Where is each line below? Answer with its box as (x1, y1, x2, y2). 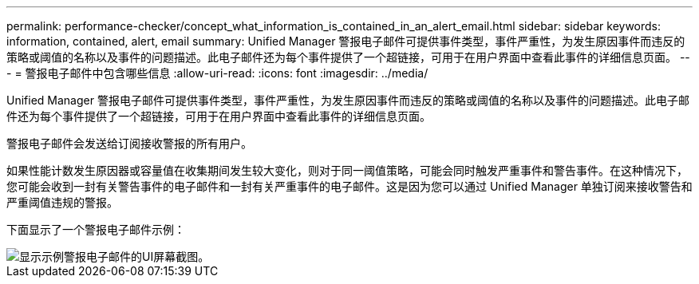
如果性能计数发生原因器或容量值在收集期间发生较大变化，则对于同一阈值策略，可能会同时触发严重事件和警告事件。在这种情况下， (6, 164, 688, 177)
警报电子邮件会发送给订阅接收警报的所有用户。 (6, 136, 252, 150)
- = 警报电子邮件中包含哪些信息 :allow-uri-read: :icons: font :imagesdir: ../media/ (6, 66, 428, 80)
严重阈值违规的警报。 (6, 195, 118, 209)
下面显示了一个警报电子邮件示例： (6, 223, 185, 236)
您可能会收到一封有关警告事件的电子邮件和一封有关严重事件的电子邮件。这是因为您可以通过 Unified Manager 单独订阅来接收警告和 (6, 179, 693, 193)
